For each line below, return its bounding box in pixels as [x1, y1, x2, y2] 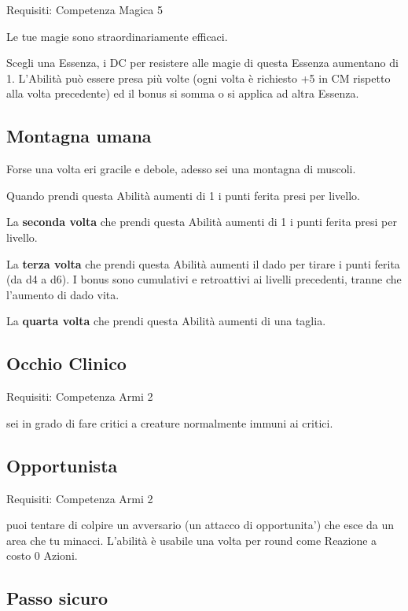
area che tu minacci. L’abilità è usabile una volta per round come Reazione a [6, 531, 377, 548]
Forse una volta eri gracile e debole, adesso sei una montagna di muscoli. [6, 161, 356, 177]
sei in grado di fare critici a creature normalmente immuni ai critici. [6, 414, 333, 431]
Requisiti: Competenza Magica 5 [6, 2, 163, 17]
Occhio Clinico [6, 351, 127, 376]
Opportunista [6, 453, 118, 477]
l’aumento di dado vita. [6, 286, 119, 302]
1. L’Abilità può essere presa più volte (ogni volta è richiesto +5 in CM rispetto [6, 69, 391, 86]
